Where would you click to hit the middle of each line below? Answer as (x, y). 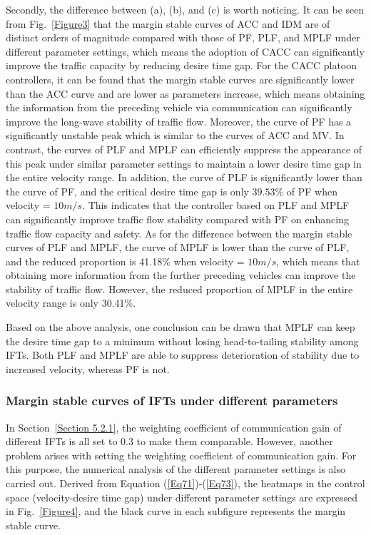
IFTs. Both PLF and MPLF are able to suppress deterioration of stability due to (183, 355)
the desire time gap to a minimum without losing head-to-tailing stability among (182, 341)
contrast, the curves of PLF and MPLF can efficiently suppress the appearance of (184, 149)
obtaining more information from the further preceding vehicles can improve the (181, 275)
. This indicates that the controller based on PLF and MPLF (216, 205)
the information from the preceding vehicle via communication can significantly (179, 107)
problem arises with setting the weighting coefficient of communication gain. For (181, 455)
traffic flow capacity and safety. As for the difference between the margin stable (179, 233)
